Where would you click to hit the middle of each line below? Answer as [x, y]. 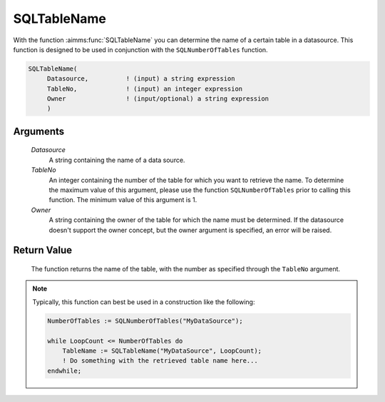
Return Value [43, 250]
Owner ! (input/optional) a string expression [158, 99]
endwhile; [65, 371]
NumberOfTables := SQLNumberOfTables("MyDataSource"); [145, 321]
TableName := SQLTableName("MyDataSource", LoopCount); [162, 351]
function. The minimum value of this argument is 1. [123, 200]
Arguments [39, 131]
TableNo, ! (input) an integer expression [145, 89]
